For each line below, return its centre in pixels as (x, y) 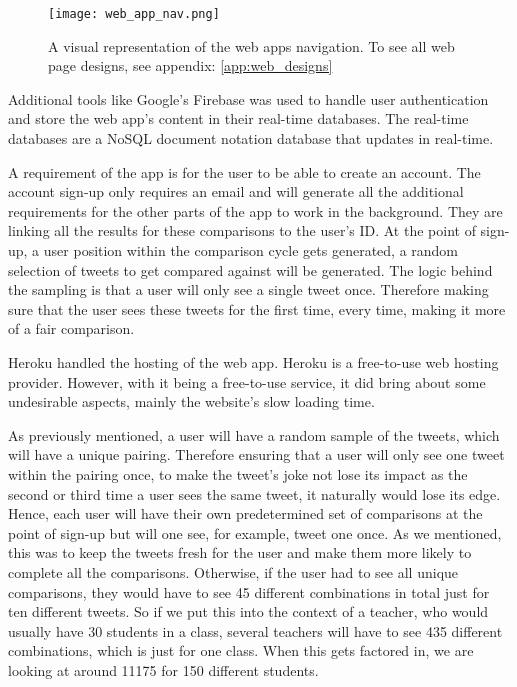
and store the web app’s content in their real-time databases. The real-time (238, 118)
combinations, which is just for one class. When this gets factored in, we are (241, 650)
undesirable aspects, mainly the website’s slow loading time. (191, 401)
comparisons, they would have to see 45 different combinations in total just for (249, 591)
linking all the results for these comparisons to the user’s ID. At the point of (242, 230)
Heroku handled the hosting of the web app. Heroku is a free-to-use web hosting (253, 361)
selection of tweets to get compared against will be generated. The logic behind (250, 269)
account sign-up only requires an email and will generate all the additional (236, 191)
